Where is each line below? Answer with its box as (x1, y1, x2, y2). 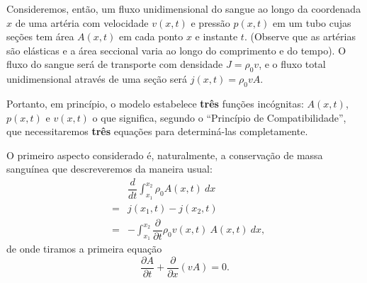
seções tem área (6, 29, 74, 44)
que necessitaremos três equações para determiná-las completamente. (6, 124, 308, 139)
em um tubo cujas (273, 15, 351, 30)
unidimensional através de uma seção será (6, 71, 188, 86)
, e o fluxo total (259, 57, 326, 71)
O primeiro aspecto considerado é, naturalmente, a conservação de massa (6, 147, 323, 162)
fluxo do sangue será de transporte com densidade (6, 57, 223, 71)
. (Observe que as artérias (244, 29, 356, 44)
